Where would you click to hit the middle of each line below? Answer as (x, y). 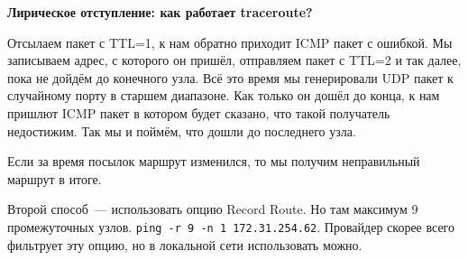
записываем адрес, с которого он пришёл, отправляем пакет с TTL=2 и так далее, (234, 60)
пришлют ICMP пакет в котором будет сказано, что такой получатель (199, 112)
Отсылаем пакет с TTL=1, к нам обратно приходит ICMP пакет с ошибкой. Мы (230, 42)
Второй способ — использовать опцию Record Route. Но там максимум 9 (213, 209)
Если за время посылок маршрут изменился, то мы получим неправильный (214, 161)
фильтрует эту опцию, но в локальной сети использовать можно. (185, 244)
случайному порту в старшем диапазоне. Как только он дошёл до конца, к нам (224, 95)
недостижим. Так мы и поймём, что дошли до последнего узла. (182, 130)
